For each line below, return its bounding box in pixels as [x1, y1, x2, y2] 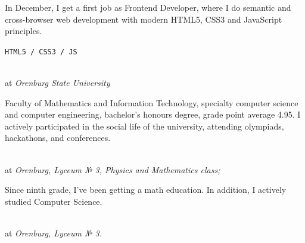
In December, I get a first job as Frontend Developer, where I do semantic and [5, 1, 291, 13]
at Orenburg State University [5, 76, 110, 89]
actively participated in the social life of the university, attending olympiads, [5, 119, 284, 132]
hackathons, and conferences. [5, 131, 111, 144]
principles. [5, 24, 42, 37]
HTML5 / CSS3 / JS [5, 47, 77, 56]
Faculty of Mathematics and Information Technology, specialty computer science [5, 96, 298, 109]
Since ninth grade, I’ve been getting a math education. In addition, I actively [5, 183, 287, 196]
